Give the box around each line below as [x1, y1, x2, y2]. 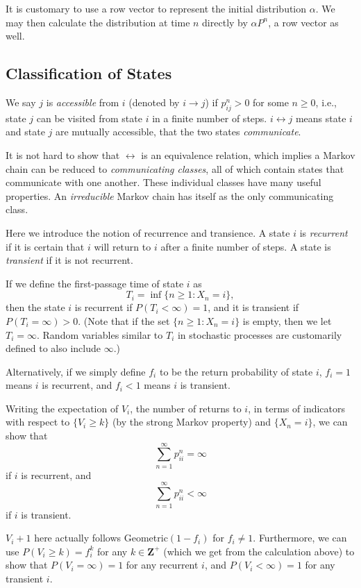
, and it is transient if [208, 300, 299, 314]
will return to [94, 239, 151, 253]
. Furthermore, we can [253, 530, 347, 545]
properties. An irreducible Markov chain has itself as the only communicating [6, 188, 334, 203]
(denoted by [128, 94, 180, 109]
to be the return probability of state [159, 364, 313, 378]
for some [253, 94, 289, 109]
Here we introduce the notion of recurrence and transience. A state [6, 225, 290, 240]
